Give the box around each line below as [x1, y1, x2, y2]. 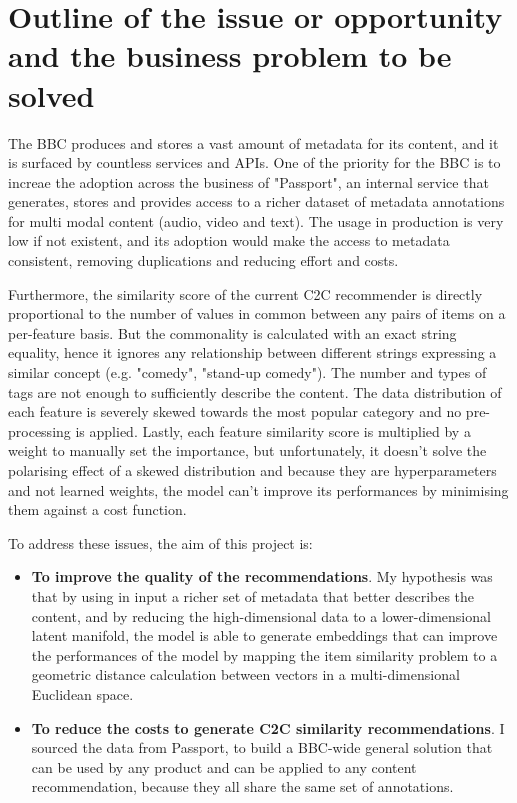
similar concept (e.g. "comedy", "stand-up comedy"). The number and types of [8, 362, 487, 383]
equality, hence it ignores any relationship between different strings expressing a [8, 342, 497, 363]
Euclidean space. [31, 683, 134, 704]
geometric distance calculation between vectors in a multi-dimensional [31, 664, 460, 685]
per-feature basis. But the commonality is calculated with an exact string [8, 322, 457, 343]
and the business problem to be [8, 35, 452, 76]
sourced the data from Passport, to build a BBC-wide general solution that [31, 737, 493, 758]
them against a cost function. [8, 499, 187, 520]
